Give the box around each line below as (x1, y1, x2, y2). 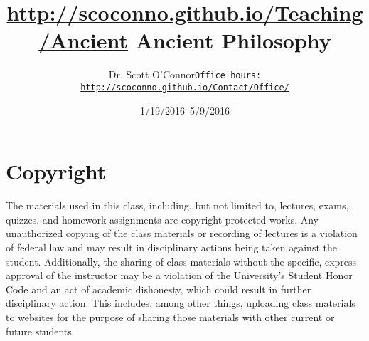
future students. (6, 323, 75, 338)
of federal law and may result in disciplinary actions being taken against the (6, 239, 337, 254)
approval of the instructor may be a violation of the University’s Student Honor (6, 268, 353, 283)
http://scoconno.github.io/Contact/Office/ (80, 82, 289, 93)
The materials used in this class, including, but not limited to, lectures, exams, (6, 198, 349, 213)
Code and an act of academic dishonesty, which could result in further (6, 281, 311, 296)
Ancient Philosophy (135, 26, 331, 55)
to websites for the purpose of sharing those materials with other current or (6, 309, 335, 324)
